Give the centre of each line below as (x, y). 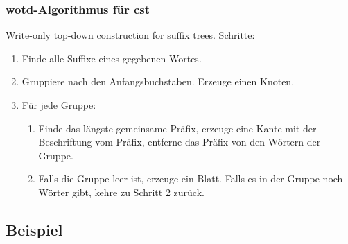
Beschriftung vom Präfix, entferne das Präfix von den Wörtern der (180, 142)
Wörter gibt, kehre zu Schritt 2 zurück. (121, 192)
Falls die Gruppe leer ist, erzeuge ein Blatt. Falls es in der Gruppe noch (191, 178)
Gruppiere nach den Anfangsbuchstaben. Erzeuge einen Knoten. (158, 81)
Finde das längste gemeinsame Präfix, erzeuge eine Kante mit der (177, 128)
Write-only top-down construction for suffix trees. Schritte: (130, 35)
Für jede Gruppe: (59, 105)
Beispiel (34, 229)
